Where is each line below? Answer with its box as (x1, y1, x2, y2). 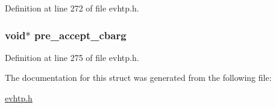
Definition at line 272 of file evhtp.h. (5, 2, 139, 14)
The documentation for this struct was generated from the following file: (5, 71, 272, 84)
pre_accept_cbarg (34, 27, 127, 42)
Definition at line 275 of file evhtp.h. (5, 51, 139, 63)
